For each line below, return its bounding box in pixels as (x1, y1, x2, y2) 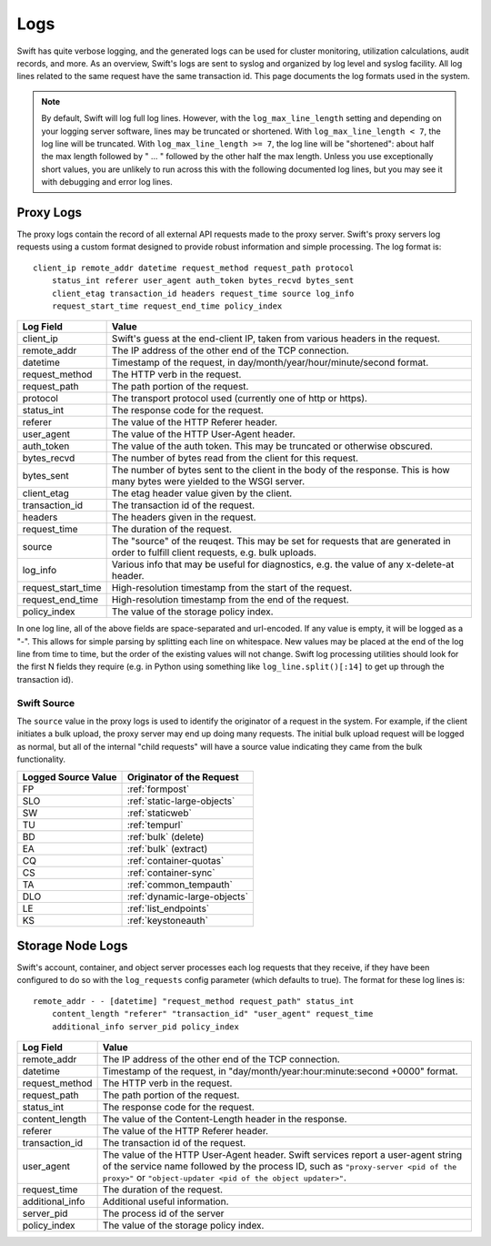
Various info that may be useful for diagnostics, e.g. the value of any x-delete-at (111, 558, 455, 571)
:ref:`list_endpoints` (126, 902, 210, 915)
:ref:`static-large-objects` (126, 795, 235, 807)
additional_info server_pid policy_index (51, 1021, 240, 1032)
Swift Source (16, 696, 75, 709)
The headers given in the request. (111, 511, 256, 523)
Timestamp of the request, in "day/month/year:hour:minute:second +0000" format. (102, 1065, 458, 1078)
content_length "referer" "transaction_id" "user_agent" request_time (51, 1008, 374, 1019)
